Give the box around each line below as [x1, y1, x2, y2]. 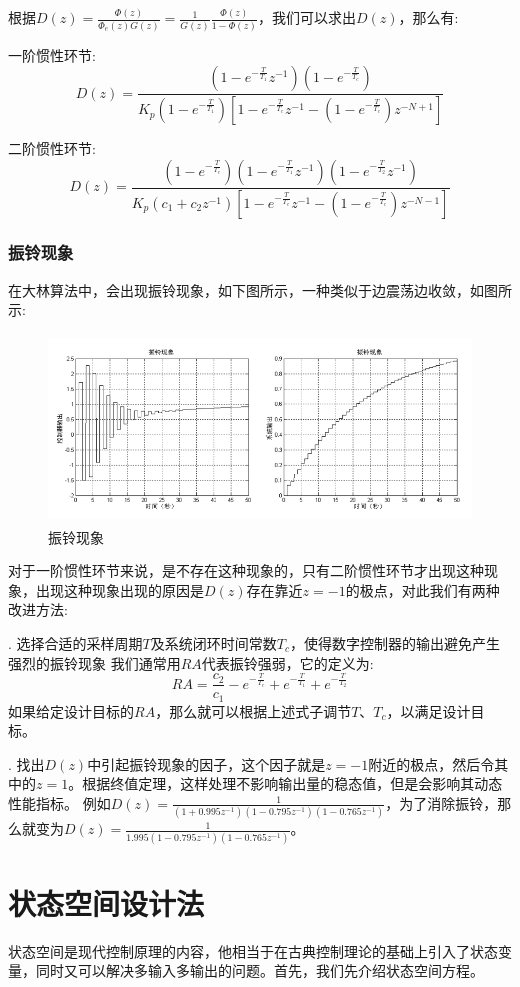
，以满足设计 [386, 700, 471, 721]
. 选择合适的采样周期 [8, 632, 143, 653]
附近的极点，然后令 [368, 753, 495, 774]
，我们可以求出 [257, 7, 356, 28]
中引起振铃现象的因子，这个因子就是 [87, 753, 326, 774]
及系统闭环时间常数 [150, 632, 277, 653]
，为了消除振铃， [385, 792, 498, 813]
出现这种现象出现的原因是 [35, 579, 204, 600]
